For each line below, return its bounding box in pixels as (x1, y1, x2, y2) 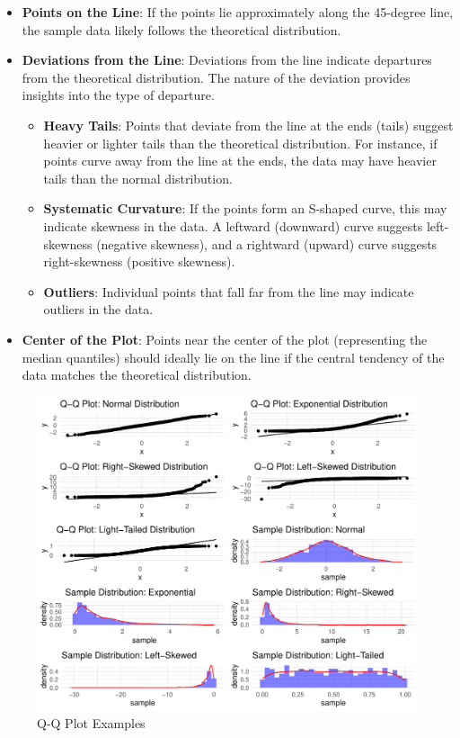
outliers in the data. (43, 300, 154, 319)
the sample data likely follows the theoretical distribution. (22, 20, 341, 39)
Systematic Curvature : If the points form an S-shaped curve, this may (43, 199, 447, 218)
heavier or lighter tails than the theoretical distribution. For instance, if (43, 133, 438, 152)
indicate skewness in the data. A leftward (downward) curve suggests (43, 216, 423, 235)
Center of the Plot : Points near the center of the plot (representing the (22, 329, 428, 348)
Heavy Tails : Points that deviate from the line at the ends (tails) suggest (43, 115, 454, 134)
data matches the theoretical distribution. (22, 365, 252, 384)
